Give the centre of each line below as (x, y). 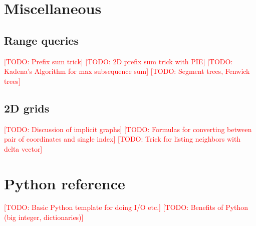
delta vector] (23, 148)
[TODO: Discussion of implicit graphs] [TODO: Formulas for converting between (128, 129)
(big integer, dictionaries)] (44, 217)
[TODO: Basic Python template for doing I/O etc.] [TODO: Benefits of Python (126, 207)
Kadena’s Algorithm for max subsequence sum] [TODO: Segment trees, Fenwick (127, 71)
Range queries (41, 40)
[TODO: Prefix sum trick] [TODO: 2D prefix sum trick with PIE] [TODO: (118, 61)
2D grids (27, 108)
